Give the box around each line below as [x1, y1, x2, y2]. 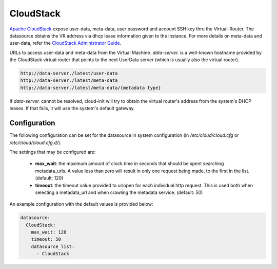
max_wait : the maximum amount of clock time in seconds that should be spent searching [35, 160, 224, 167]
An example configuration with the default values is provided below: [9, 201, 153, 207]
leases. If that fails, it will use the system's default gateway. [9, 105, 135, 112]
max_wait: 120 [31, 229, 67, 235]
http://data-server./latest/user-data [20, 70, 118, 77]
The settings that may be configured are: [9, 149, 96, 155]
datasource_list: [31, 243, 75, 249]
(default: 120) [35, 175, 64, 181]
